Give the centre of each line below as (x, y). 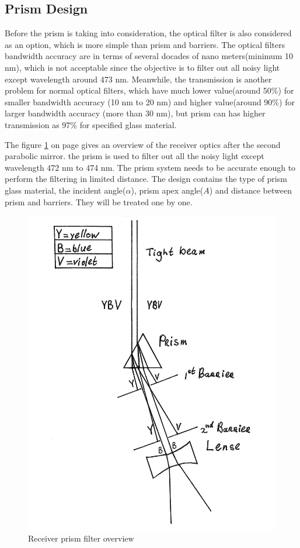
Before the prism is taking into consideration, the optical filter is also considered (148, 33)
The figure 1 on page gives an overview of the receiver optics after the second (143, 144)
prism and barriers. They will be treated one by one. (99, 201)
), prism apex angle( (167, 190)
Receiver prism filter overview (81, 538)
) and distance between (250, 190)
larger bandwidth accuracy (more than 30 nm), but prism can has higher (135, 113)
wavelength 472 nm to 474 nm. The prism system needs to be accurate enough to (150, 167)
